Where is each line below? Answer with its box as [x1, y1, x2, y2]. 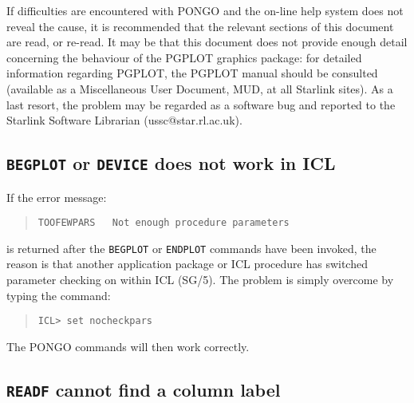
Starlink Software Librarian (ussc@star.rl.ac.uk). [6, 112, 242, 128]
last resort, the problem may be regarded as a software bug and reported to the [6, 96, 396, 113]
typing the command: [6, 286, 111, 303]
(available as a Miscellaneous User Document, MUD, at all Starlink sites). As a [6, 80, 393, 97]
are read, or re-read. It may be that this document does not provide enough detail [6, 34, 408, 50]
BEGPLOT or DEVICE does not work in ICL [6, 151, 336, 176]
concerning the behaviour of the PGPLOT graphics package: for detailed [6, 49, 362, 65]
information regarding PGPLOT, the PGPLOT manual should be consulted [6, 65, 378, 81]
